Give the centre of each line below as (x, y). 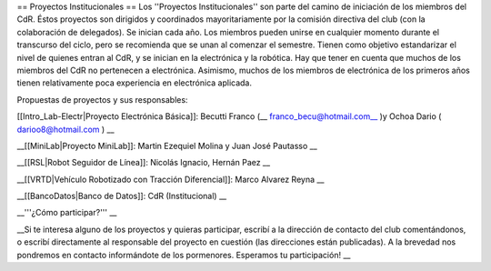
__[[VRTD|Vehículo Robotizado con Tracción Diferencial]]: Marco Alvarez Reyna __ (170, 179)
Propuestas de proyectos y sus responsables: (102, 99)
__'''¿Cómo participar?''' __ (67, 213)
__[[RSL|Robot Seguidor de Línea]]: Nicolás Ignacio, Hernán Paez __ (144, 163)
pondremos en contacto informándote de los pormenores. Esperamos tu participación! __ (184, 255)
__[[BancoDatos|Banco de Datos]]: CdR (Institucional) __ (122, 196)
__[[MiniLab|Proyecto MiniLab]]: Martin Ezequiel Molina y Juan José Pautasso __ (167, 146)
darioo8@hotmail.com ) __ (65, 129)
